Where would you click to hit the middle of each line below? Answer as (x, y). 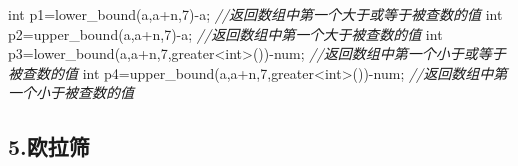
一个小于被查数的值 (71, 92)
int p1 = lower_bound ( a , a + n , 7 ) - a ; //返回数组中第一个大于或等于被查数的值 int (255, 14)
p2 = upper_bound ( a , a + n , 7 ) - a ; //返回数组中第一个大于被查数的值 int (225, 33)
